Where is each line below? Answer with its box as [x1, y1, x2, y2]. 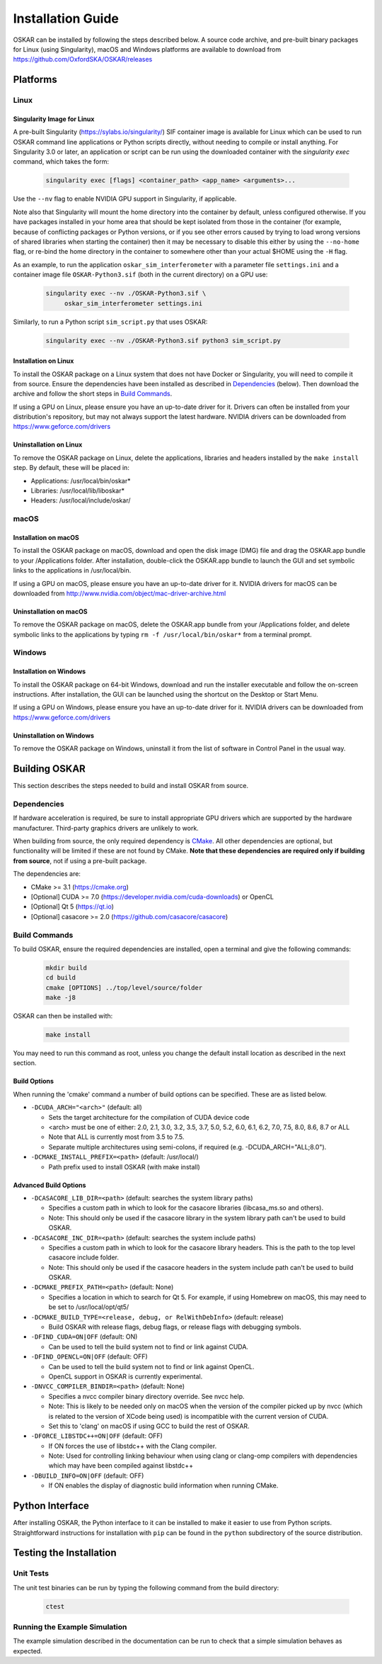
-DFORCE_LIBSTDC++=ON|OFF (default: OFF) [30, 1432, 163, 1440]
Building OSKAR [13, 763, 86, 775]
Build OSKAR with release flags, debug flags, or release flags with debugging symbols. [48, 1322, 302, 1332]
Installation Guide [13, 11, 120, 26]
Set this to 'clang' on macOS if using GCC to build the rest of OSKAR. [48, 1422, 250, 1430]
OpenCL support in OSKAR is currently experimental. [48, 1372, 203, 1381]
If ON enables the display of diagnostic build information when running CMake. [48, 1481, 279, 1490]
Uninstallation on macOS [13, 607, 88, 616]
